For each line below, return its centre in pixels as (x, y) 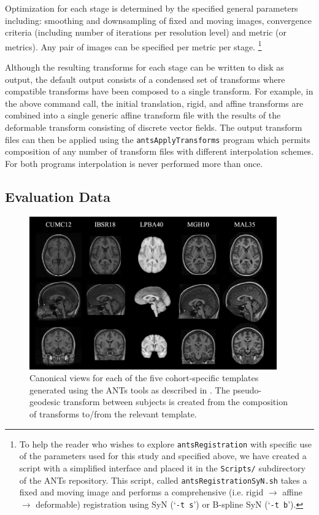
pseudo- (247, 389)
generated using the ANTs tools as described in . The (130, 389)
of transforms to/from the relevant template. (113, 414)
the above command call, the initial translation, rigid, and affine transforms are (154, 103)
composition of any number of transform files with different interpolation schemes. (159, 151)
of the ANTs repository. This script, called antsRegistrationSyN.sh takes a (163, 480)
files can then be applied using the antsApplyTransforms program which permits (158, 139)
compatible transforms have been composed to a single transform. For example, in (159, 91)
